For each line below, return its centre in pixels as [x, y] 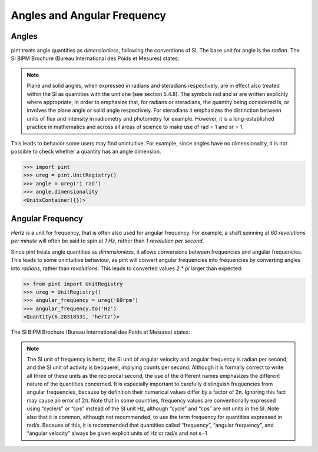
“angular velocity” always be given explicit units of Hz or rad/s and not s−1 [117, 433]
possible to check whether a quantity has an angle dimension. [86, 151]
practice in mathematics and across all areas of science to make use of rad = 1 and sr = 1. [135, 127]
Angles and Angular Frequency [89, 15]
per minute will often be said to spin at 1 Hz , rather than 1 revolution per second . [107, 241]
